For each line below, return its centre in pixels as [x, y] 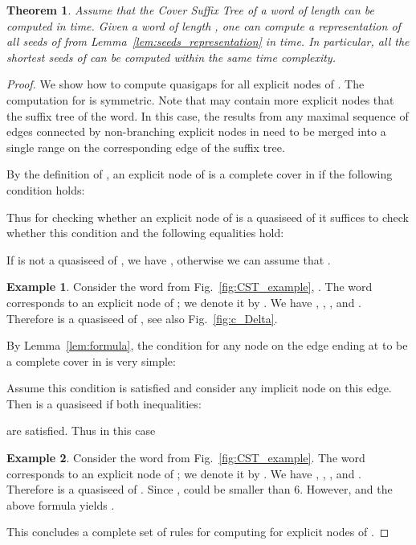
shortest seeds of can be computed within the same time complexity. [171, 57]
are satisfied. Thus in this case [81, 430]
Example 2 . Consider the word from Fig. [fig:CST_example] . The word [186, 458]
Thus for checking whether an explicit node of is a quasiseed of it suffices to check [208, 217]
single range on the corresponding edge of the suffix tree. [146, 147]
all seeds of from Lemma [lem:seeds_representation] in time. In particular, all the [208, 41]
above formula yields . [61, 504]
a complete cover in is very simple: [91, 361]
